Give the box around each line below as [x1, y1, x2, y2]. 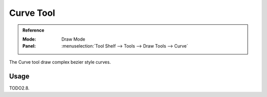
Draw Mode [61, 36, 86, 42]
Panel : [22, 43, 36, 49]
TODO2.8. [9, 85, 30, 91]
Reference [22, 27, 44, 33]
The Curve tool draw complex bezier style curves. [9, 59, 111, 65]
